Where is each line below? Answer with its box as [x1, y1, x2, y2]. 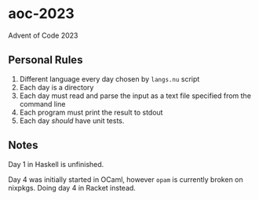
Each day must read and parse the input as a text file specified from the [19, 91, 251, 100]
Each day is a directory [19, 82, 94, 92]
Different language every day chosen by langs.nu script [19, 74, 200, 83]
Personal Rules [8, 53, 83, 67]
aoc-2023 [8, 5, 75, 23]
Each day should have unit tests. [19, 115, 125, 125]
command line [19, 99, 66, 108]
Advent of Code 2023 [8, 31, 78, 40]
